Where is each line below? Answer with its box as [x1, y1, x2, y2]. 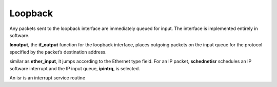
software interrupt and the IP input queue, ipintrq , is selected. [9, 65, 141, 71]
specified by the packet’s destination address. [9, 49, 107, 55]
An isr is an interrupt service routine [9, 74, 86, 81]
